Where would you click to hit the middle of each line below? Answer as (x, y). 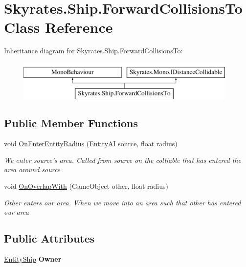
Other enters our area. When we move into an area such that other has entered (123, 202)
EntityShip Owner (33, 259)
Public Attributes (49, 238)
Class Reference (58, 27)
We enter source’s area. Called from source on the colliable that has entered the (123, 160)
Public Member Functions (71, 123)
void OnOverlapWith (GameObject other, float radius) (86, 186)
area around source (32, 169)
